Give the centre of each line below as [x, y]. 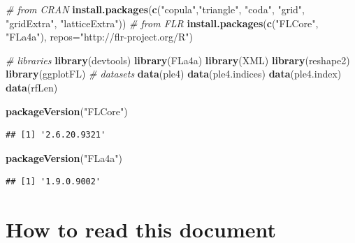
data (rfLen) [32, 87]
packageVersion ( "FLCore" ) [67, 111]
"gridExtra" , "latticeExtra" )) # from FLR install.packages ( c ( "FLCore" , [162, 23]
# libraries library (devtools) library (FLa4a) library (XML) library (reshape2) [178, 60]
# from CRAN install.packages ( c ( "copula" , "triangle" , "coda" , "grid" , [155, 9]
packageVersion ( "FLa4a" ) [64, 157]
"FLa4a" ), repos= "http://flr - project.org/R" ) [100, 37]
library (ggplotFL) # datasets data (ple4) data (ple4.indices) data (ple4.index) [174, 74]
